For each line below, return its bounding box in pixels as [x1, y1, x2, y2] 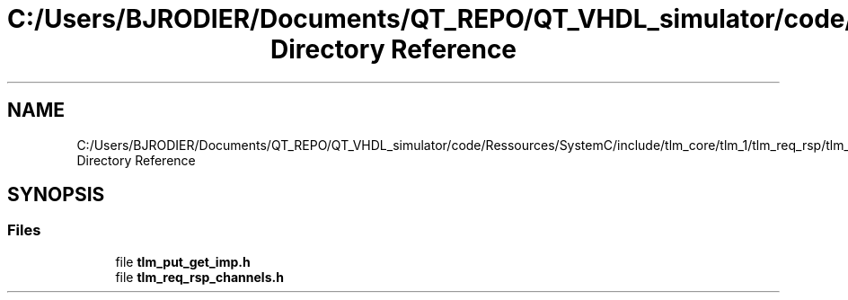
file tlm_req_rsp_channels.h [115, 269, 284, 285]
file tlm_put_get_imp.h [115, 253, 251, 269]
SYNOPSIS [7, 183, 105, 207]
